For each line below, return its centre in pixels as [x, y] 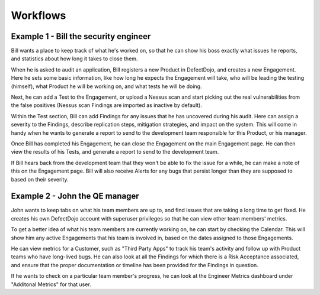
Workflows [39, 15]
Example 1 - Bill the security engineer [81, 36]
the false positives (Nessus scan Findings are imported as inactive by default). [107, 105]
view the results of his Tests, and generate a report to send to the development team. [115, 152]
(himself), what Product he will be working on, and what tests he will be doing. [106, 86]
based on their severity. [40, 179]
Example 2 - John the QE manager [75, 196]
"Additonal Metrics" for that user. [51, 284]
